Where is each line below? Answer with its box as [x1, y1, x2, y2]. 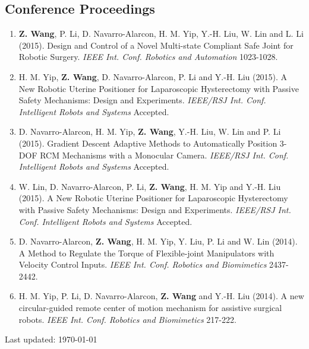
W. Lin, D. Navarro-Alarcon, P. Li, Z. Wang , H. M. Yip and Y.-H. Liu [18, 180, 281, 192]
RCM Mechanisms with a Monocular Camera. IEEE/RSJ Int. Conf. [40, 148, 289, 161]
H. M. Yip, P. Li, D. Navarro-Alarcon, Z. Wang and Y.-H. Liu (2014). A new [18, 290, 304, 302]
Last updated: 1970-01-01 [5, 333, 97, 345]
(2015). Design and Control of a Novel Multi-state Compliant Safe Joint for [18, 39, 294, 51]
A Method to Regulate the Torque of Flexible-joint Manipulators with [18, 246, 275, 259]
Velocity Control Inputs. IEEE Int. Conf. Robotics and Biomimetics [18, 258, 267, 271]
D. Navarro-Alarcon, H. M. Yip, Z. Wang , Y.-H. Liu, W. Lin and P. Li [18, 125, 281, 138]
